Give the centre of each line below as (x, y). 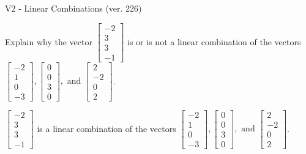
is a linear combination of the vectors (106, 128)
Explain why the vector (49, 41)
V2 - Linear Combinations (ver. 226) (73, 8)
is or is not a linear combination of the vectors (214, 41)
